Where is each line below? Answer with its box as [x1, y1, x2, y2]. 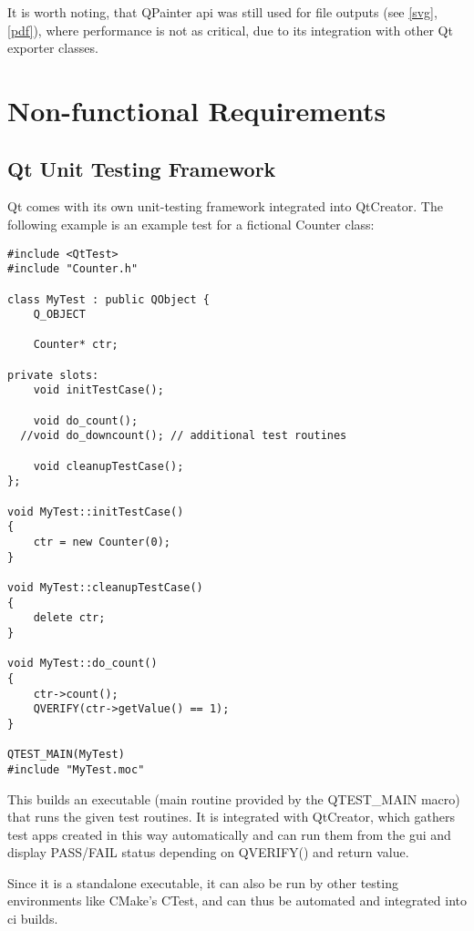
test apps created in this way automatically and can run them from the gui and [7, 824, 451, 844]
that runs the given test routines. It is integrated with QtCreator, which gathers [7, 807, 456, 826]
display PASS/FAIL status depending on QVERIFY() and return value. [7, 843, 409, 862]
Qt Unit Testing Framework [7, 154, 276, 182]
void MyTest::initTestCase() [7, 505, 184, 518]
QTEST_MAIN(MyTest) [7, 748, 125, 762]
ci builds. [7, 909, 58, 928]
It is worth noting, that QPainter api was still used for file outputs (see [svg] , [7, 3, 438, 21]
